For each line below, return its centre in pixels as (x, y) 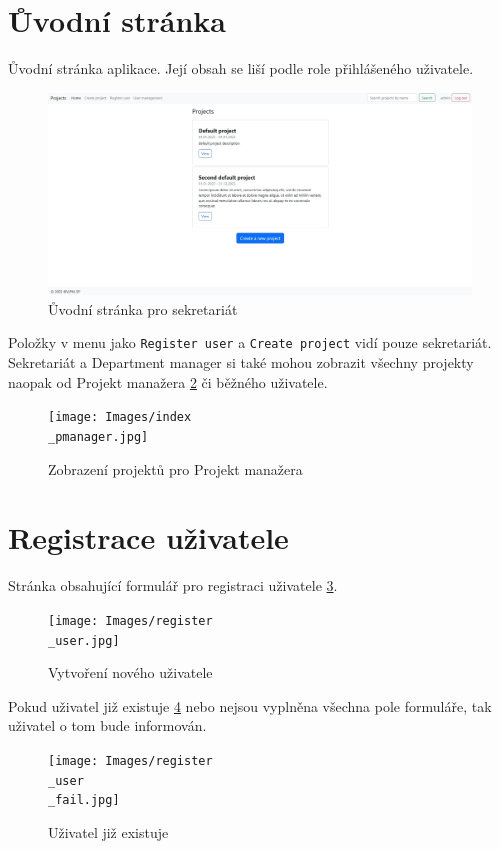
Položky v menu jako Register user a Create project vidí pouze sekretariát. (250, 342)
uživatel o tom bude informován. (107, 725)
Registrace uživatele (148, 537)
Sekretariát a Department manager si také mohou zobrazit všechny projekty (241, 362)
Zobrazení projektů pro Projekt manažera (175, 468)
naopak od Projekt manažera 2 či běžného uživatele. (168, 381)
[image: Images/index (120, 417)
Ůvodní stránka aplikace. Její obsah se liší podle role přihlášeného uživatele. (241, 68)
